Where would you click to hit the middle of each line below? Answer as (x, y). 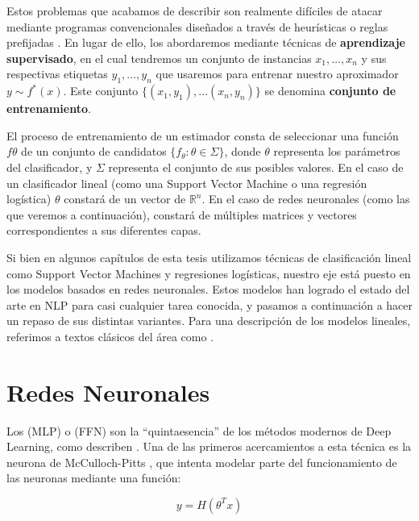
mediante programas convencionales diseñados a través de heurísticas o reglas (197, 26)
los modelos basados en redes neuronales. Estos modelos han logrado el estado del (208, 289)
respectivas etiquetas (57, 74)
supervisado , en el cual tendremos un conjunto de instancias (159, 58)
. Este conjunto (101, 91)
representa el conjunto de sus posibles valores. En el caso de (256, 167)
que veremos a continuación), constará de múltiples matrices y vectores (182, 214)
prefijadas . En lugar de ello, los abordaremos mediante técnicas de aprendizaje (206, 42)
